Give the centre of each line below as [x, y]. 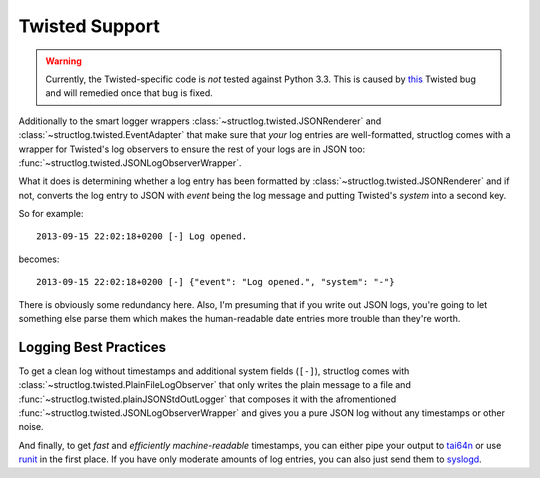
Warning [63, 61]
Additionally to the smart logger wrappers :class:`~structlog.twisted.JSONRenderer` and [200, 121]
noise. [31, 427]
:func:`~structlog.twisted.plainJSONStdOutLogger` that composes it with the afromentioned [207, 399]
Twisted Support [89, 26]
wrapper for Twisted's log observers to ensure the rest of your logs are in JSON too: [192, 149]
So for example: [51, 214]
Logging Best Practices [92, 346]
